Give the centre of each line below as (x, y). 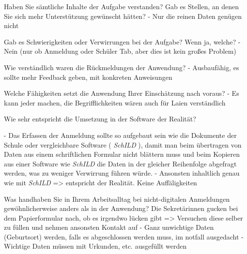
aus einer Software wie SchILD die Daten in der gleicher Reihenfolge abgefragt (120, 163)
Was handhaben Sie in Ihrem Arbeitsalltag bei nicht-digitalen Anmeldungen (117, 199)
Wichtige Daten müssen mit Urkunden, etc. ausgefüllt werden (95, 246)
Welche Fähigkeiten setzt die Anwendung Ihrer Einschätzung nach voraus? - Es (122, 93)
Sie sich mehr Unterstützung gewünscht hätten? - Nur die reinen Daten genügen (123, 16)
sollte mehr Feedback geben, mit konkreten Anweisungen (88, 77)
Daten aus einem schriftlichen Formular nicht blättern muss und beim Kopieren (122, 154)
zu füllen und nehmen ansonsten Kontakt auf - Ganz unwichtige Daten (109, 227)
